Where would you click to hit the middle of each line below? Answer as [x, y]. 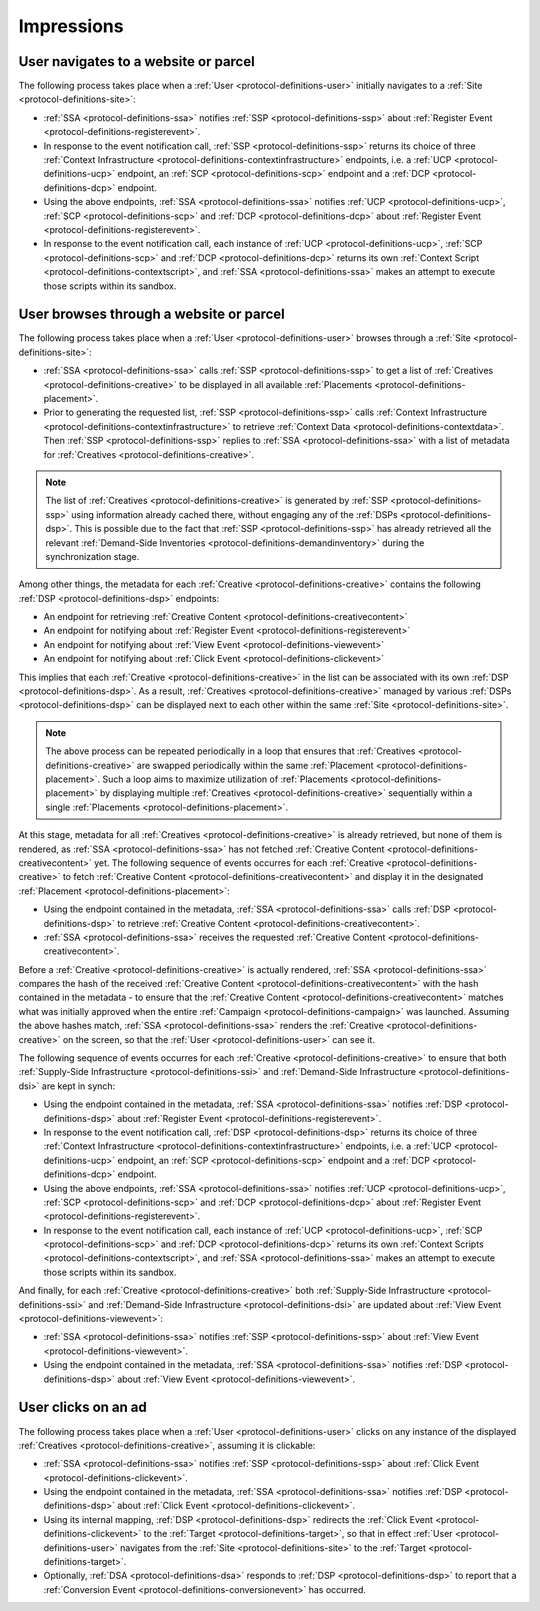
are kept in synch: [78, 1086]
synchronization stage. [92, 556]
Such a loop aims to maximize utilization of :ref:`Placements [225, 779]
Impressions [71, 26]
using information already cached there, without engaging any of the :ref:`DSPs [235, 514]
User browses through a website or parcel [151, 314]
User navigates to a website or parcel [136, 61]
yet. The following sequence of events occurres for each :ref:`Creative [238, 862]
